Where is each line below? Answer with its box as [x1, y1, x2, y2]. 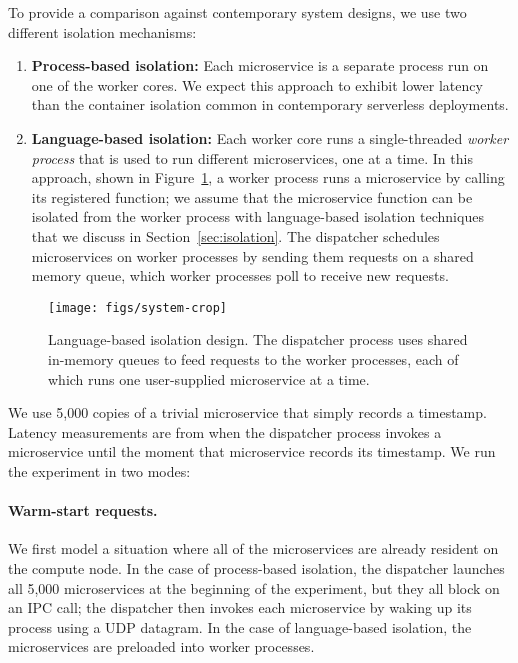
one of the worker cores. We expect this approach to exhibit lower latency [31, 74, 483, 95]
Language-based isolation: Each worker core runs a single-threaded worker [31, 127, 509, 148]
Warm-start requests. [8, 500, 158, 521]
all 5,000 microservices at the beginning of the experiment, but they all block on [8, 577, 500, 598]
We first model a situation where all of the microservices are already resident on [8, 538, 499, 559]
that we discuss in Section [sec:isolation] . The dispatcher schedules [31, 225, 440, 246]
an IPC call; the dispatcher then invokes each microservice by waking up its [8, 597, 472, 618]
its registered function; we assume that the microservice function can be [31, 186, 473, 207]
